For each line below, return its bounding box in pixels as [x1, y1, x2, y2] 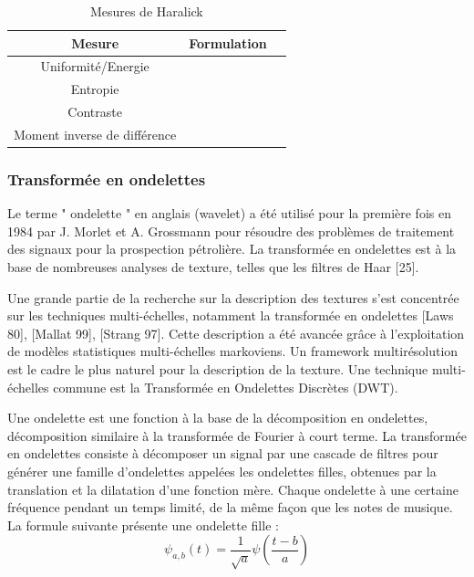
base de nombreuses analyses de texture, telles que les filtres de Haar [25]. [7, 257, 419, 277]
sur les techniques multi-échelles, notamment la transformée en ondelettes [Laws [7, 306, 454, 325]
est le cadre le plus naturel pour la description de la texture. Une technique [7, 360, 428, 379]
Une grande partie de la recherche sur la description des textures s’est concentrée [7, 288, 459, 307]
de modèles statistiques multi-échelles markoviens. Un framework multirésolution [7, 341, 459, 361]
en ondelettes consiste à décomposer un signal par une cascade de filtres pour [7, 444, 438, 463]
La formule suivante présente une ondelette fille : [7, 515, 279, 534]
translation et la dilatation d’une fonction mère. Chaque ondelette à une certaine [7, 479, 459, 498]
